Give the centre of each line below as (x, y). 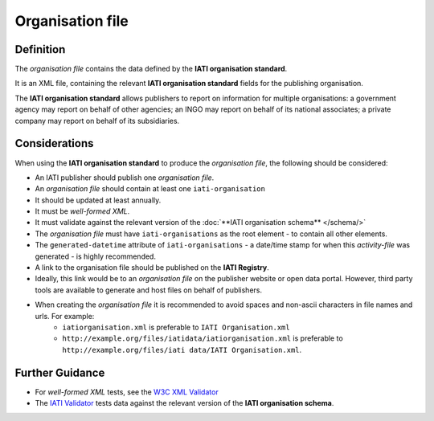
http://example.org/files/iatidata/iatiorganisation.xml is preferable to (203, 338)
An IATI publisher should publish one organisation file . (125, 178)
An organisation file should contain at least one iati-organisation (150, 189)
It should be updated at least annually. (98, 200)
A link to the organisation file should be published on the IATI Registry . (152, 268)
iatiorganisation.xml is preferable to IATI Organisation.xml (176, 327)
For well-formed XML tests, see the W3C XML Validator (127, 392)
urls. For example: (65, 316)
